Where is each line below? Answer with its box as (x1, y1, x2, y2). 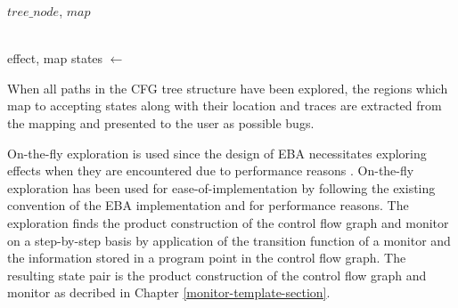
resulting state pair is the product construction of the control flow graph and (7, 265, 427, 284)
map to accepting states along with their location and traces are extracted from (7, 96, 442, 115)
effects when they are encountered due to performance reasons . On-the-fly (7, 161, 414, 180)
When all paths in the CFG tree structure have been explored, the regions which (7, 78, 448, 97)
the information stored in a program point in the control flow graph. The (7, 248, 406, 267)
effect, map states (7, 49, 103, 68)
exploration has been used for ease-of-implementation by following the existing (7, 178, 436, 197)
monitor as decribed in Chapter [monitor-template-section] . (7, 283, 331, 302)
